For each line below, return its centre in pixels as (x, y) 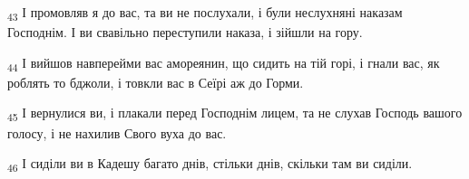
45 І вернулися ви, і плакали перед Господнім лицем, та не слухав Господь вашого (235, 114)
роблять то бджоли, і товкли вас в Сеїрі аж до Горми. (156, 82)
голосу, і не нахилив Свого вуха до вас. (117, 132)
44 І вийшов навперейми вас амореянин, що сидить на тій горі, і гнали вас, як (224, 63)
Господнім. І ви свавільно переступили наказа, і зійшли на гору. (185, 32)
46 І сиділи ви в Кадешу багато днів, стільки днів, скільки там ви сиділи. (210, 164)
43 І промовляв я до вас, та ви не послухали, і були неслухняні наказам (205, 13)
